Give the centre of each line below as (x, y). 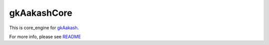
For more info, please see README (45, 37)
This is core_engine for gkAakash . (44, 28)
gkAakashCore (41, 13)
